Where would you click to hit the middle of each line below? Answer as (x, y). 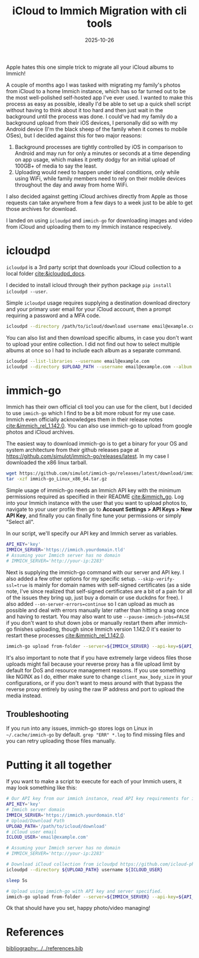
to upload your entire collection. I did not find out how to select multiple (93, 344)
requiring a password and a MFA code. (53, 315)
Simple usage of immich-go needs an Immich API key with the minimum (94, 491)
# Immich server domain (36, 810)
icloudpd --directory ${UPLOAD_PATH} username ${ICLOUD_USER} (84, 870)
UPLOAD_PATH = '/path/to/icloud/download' (57, 826)
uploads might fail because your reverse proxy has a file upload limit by (93, 664)
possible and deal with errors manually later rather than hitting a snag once (98, 610)
